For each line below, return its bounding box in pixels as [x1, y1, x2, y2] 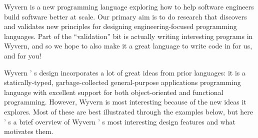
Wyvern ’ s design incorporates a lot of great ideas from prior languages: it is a [4, 67, 245, 77]
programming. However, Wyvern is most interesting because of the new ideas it [4, 96, 246, 107]
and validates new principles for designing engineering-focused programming [4, 21, 237, 31]
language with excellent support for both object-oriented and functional [4, 86, 223, 97]
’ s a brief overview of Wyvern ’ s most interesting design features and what [4, 116, 236, 126]
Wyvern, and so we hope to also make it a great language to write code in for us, [4, 40, 252, 51]
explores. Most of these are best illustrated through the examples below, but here [4, 106, 253, 116]
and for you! [4, 50, 41, 60]
